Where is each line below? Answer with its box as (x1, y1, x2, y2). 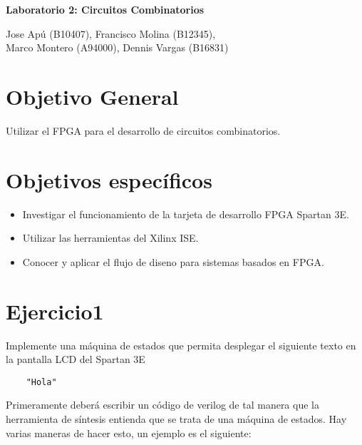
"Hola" (26, 377, 57, 387)
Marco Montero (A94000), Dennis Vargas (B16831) (6, 40, 229, 55)
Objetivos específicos (6, 165, 212, 194)
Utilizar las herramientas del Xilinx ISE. (22, 230, 199, 245)
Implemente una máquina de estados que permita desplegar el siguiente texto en (6, 337, 356, 352)
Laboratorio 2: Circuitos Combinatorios (6, 2, 205, 16)
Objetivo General (6, 81, 179, 111)
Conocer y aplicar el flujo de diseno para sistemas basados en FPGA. (22, 254, 324, 269)
